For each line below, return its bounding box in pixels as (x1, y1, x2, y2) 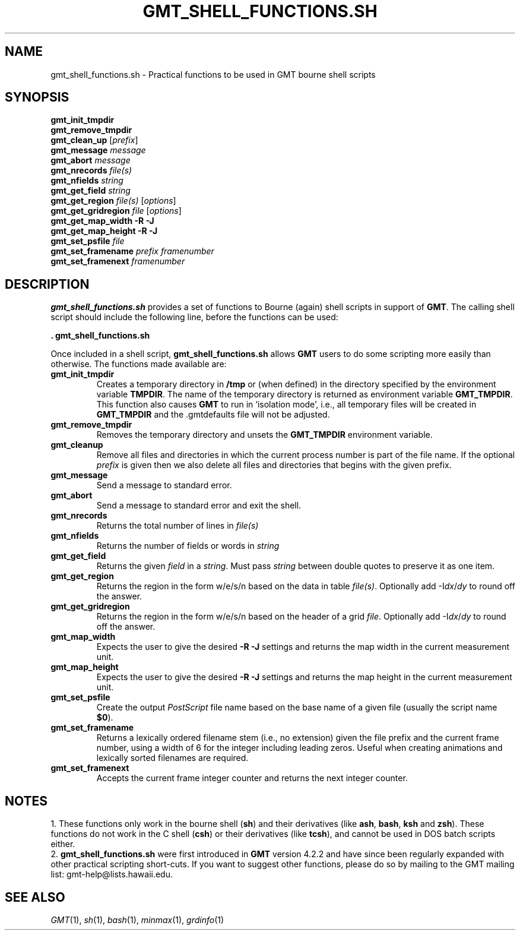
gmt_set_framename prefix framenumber (50, 246, 214, 257)
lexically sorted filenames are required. (96, 753, 249, 763)
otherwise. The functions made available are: (50, 359, 227, 369)
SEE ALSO (5, 889, 65, 905)
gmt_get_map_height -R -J (50, 226, 158, 236)
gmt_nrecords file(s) (50, 165, 132, 176)
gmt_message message (50, 145, 146, 156)
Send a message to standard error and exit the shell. (96, 500, 302, 511)
